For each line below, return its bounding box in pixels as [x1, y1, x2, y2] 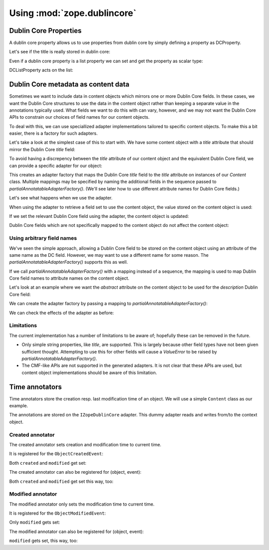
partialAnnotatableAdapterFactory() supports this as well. [9, 259, 128, 265]
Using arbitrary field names [9, 235, 77, 242]
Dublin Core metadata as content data [9, 80, 130, 89]
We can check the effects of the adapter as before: [9, 310, 114, 316]
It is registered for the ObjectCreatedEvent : [9, 451, 104, 457]
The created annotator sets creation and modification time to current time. [9, 441, 161, 447]
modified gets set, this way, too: [9, 538, 78, 544]
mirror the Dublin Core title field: [9, 146, 76, 152]
